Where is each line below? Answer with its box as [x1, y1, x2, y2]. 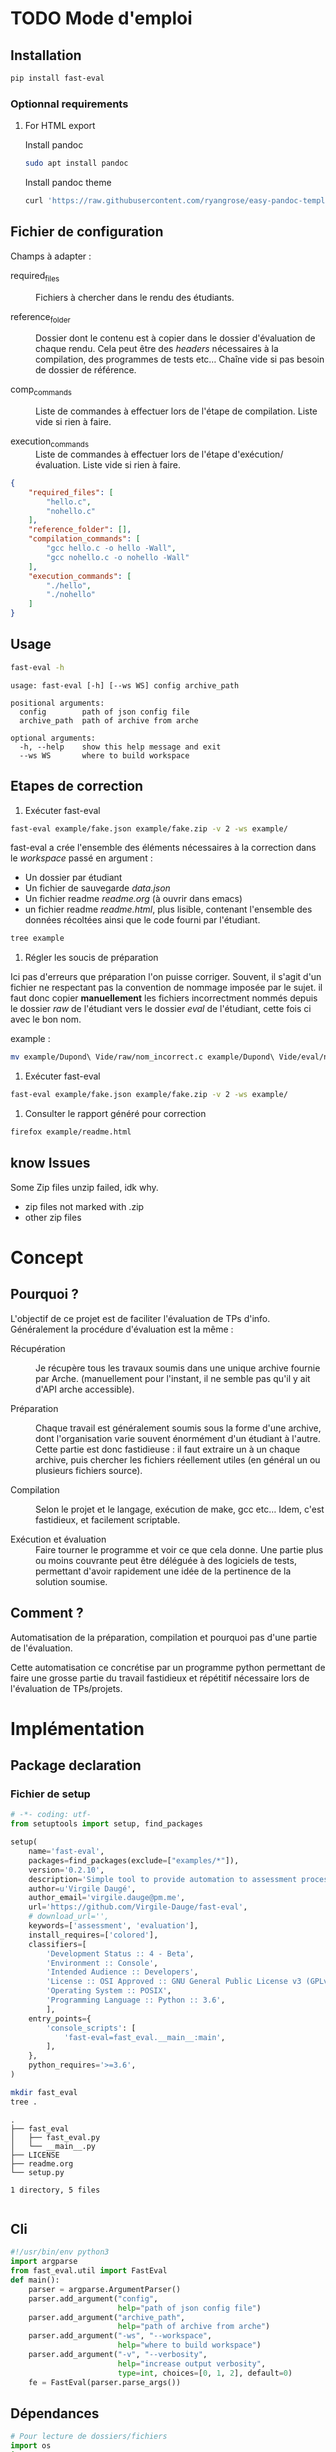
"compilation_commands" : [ [28, 534, 141, 544]
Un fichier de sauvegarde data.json [24, 882, 171, 894]
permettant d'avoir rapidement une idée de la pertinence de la [35, 1565, 292, 1577]
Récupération [10, 1342, 66, 1354]
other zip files [24, 1211, 82, 1223]
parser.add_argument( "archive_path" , [28, 2312, 186, 2322]
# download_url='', [28, 1912, 110, 1922]
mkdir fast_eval [10, 2087, 78, 2097]
